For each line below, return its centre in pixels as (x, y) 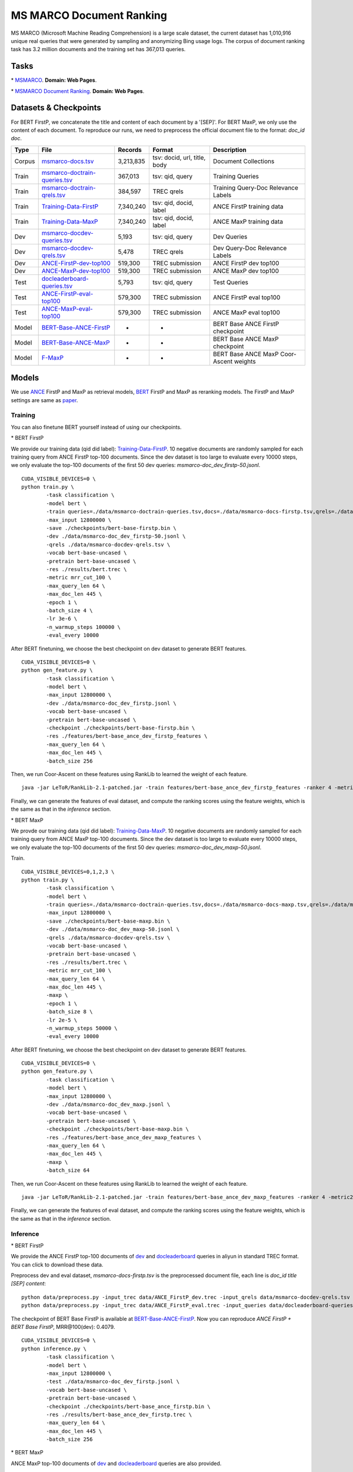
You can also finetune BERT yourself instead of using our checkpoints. (96, 427)
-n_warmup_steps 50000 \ (82, 1028)
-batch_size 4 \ (69, 610)
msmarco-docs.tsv (68, 161)
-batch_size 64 (68, 1171)
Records (130, 150)
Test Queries (230, 282)
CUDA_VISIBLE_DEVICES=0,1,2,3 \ (68, 872)
